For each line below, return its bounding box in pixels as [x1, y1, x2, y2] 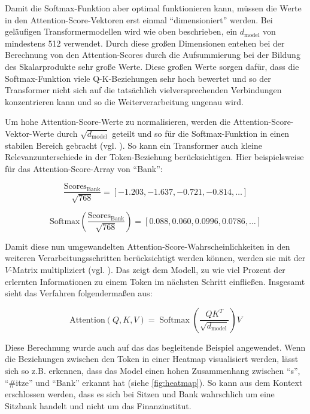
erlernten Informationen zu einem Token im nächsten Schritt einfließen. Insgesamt [5, 275, 305, 287]
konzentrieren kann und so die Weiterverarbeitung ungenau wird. [5, 95, 244, 108]
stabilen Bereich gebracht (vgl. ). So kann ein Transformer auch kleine [5, 139, 262, 151]
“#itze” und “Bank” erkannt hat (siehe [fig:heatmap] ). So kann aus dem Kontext [5, 376, 303, 388]
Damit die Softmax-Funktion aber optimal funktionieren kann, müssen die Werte [5, 2, 302, 14]
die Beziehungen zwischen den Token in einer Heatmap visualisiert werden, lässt [5, 352, 299, 365]
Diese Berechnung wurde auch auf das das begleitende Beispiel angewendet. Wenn [5, 341, 306, 353]
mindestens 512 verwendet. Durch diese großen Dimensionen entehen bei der [5, 36, 285, 49]
